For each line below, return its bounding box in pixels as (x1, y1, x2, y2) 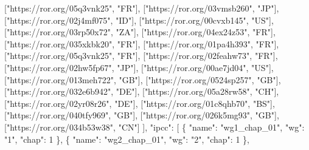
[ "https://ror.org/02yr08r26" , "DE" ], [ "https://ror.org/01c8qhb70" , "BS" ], (4, 97, 275, 109)
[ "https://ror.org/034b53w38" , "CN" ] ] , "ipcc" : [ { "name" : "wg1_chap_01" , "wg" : (4, 120, 305, 133)
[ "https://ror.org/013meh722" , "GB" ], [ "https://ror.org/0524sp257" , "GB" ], (4, 73, 281, 86)
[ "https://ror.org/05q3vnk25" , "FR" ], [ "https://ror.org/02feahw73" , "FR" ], (4, 49, 278, 62)
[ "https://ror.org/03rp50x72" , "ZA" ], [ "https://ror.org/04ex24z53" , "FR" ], (4, 26, 276, 38)
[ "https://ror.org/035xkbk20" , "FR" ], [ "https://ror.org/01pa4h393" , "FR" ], (4, 37, 279, 50)
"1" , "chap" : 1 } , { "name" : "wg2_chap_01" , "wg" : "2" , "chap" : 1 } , (4, 132, 249, 145)
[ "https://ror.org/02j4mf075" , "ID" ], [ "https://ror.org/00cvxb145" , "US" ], (4, 13, 274, 26)
